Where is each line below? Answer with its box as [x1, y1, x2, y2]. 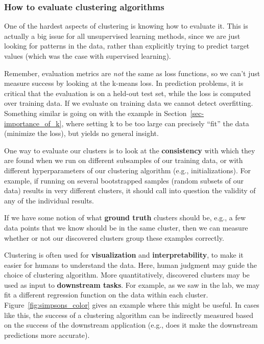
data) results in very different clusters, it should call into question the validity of [4, 185, 256, 196]
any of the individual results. [4, 195, 94, 205]
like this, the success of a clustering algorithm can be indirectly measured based [4, 309, 253, 320]
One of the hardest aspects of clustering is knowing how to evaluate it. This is [4, 20, 248, 31]
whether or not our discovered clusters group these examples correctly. [4, 232, 224, 243]
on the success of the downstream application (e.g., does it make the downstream [4, 319, 258, 330]
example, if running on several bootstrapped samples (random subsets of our [4, 175, 244, 186]
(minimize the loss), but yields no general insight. [4, 128, 159, 139]
